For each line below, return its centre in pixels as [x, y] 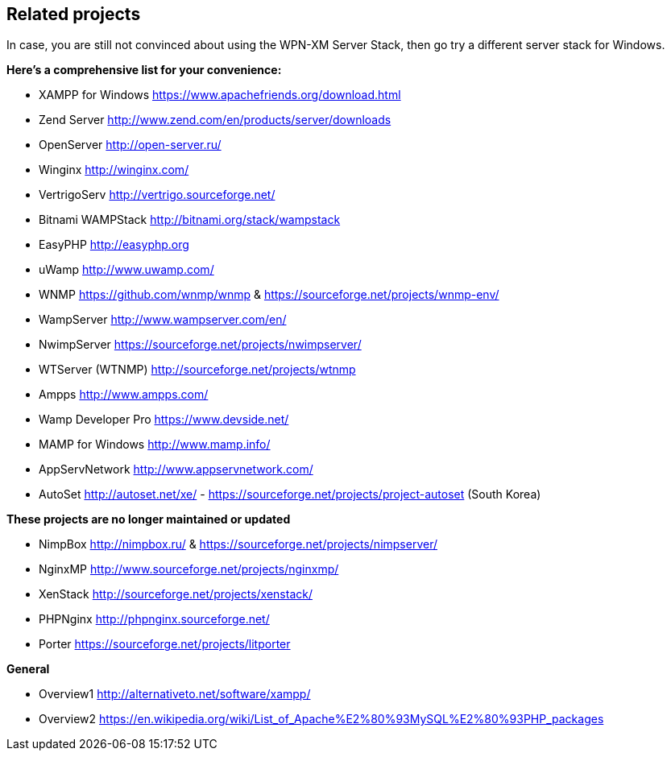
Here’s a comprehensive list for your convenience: [144, 70]
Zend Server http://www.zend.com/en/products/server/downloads [215, 120]
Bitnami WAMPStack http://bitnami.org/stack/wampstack [190, 220]
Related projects [74, 14]
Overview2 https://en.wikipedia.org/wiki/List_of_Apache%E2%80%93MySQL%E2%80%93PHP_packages [321, 719]
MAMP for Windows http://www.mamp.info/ [155, 445]
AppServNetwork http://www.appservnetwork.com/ [176, 470]
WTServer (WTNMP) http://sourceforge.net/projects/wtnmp [197, 370]
